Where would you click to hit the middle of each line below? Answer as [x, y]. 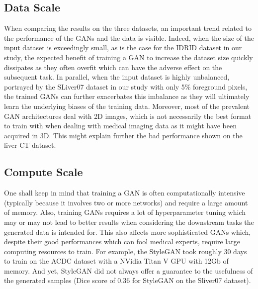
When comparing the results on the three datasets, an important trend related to [128, 28]
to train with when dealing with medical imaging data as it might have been [120, 126]
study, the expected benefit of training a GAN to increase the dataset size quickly [129, 57]
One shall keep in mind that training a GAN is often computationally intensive [125, 193]
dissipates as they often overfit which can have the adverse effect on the [113, 67]
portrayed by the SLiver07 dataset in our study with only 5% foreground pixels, [126, 86]
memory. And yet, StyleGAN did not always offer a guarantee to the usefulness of [129, 270]
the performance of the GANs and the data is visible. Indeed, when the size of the [129, 38]
